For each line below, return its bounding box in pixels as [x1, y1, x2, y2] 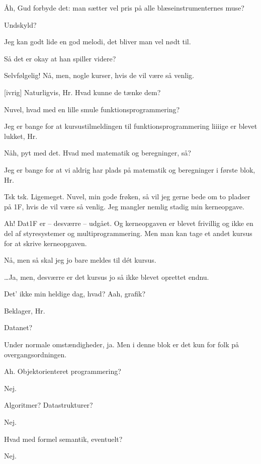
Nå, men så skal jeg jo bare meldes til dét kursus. [4, 255, 156, 265]
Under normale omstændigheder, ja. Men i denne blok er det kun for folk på [4, 339, 239, 350]
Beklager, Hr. [4, 305, 45, 316]
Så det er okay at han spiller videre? [4, 53, 116, 63]
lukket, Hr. [4, 130, 38, 141]
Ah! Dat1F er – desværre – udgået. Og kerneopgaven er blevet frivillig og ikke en [4, 218, 253, 228]
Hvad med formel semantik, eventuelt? [4, 433, 123, 444]
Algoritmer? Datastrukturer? [4, 400, 93, 410]
